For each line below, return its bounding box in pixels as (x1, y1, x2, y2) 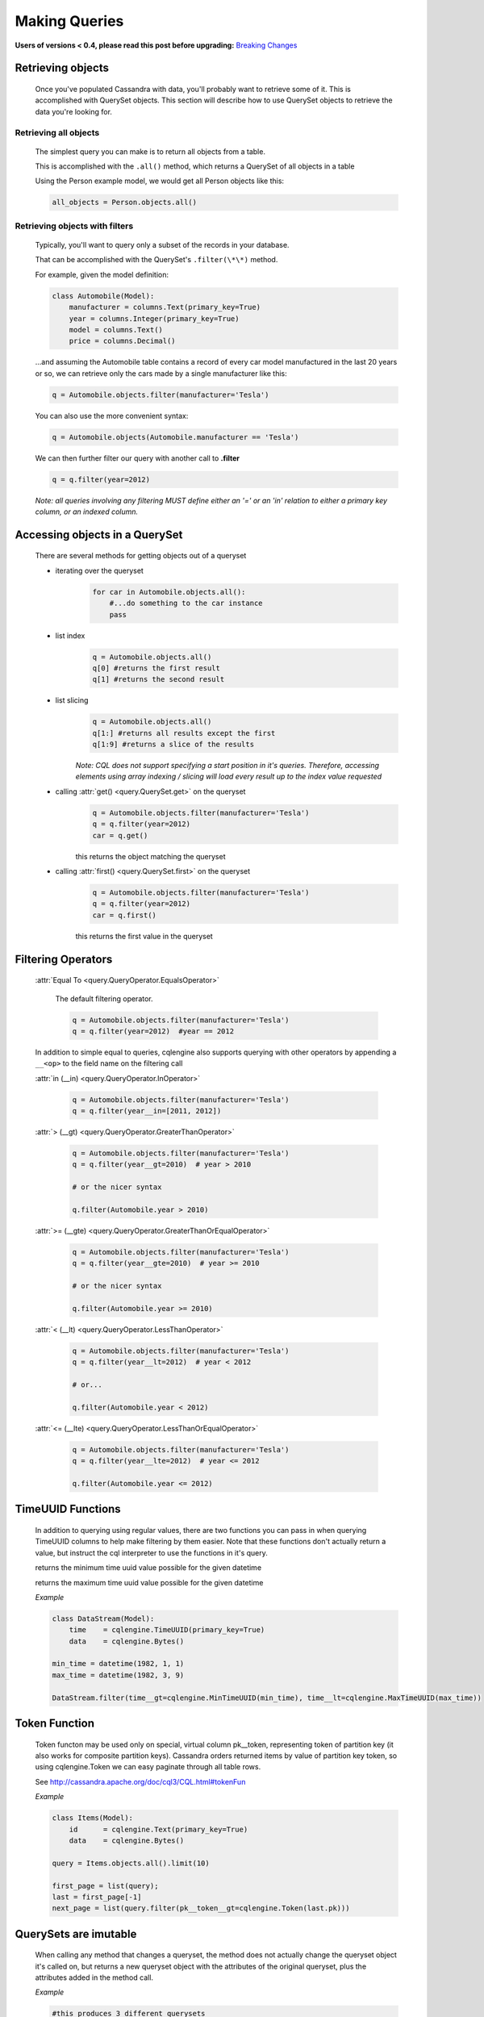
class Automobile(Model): (52, 291, 155, 300)
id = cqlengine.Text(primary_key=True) (69, 1824, 248, 1834)
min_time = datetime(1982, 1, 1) (52, 1659, 185, 1668)
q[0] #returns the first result (92, 663, 221, 673)
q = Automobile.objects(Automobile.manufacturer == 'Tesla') (52, 432, 299, 441)
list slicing (55, 695, 89, 705)
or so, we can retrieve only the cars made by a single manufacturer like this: (35, 368, 288, 378)
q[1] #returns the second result (92, 674, 225, 684)
